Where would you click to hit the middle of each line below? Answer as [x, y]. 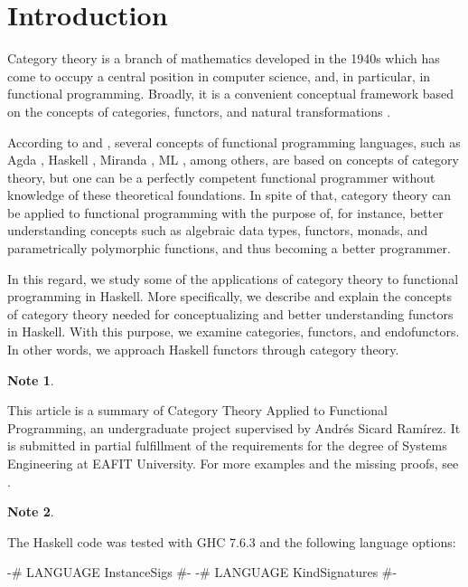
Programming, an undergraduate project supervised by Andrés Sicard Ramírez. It [234, 427]
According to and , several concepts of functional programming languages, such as [234, 142]
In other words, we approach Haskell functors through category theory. [203, 350]
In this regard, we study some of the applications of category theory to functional [233, 278]
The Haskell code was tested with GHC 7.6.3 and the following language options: [232, 541]
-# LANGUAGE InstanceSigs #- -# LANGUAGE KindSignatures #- [202, 572]
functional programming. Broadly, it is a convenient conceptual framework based [231, 94]
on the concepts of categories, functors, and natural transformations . [199, 111]
